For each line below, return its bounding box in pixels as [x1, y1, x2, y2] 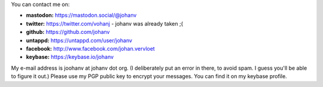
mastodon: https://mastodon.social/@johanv [26, 12, 137, 19]
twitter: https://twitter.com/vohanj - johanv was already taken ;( [26, 20, 184, 27]
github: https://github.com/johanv [26, 29, 110, 36]
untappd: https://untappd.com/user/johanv [26, 36, 133, 44]
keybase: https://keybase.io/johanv [26, 54, 114, 61]
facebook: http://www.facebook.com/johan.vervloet [26, 45, 155, 52]
